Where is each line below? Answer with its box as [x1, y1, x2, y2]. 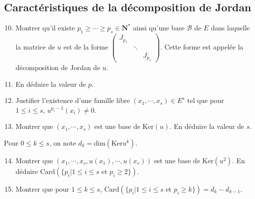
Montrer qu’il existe [15, 23, 75, 33]
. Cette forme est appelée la [160, 42, 244, 52]
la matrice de [15, 42, 55, 52]
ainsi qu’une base [133, 23, 185, 33]
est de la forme [63, 42, 108, 52]
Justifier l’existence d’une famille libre [15, 95, 130, 105]
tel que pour [187, 95, 224, 105]
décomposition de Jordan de [15, 62, 100, 72]
